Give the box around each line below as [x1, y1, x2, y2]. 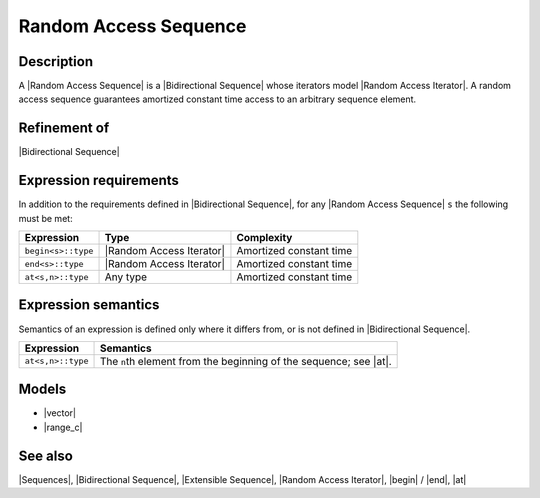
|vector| [43, 407, 77, 419]
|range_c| [43, 421, 83, 433]
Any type [104, 270, 148, 284]
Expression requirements [18, 172, 180, 189]
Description [18, 53, 94, 70]
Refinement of [18, 120, 110, 137]
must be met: [18, 212, 74, 224]
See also [18, 447, 74, 464]
